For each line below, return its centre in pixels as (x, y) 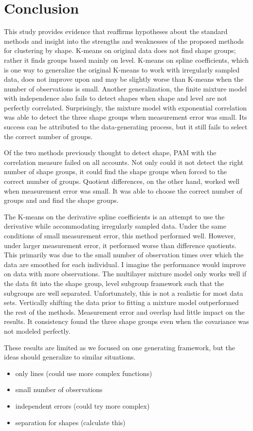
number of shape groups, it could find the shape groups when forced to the (116, 171)
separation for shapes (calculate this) (70, 422)
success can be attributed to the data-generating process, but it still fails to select (126, 127)
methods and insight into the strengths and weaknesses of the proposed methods (124, 41)
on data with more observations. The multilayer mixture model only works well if (125, 274)
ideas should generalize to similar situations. (70, 357)
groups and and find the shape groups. (61, 200)
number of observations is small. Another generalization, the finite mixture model (126, 88)
